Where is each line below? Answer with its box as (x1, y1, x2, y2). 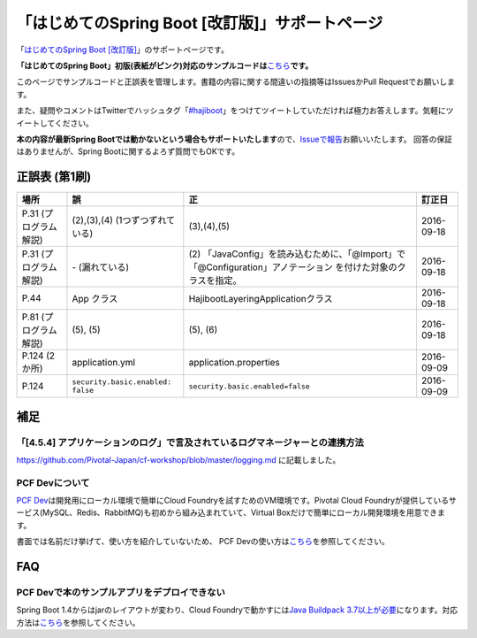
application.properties (188, 357, 280, 369)
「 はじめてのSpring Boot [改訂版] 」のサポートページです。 (16, 44, 230, 55)
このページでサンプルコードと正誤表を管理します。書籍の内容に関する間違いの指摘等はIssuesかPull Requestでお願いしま (16, 76, 455, 88)
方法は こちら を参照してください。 (16, 617, 140, 627)
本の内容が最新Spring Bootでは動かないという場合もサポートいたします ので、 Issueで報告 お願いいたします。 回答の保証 (16, 134, 452, 144)
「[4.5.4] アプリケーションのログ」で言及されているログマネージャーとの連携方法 (16, 436, 364, 449)
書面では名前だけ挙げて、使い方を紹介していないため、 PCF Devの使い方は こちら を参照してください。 (16, 536, 390, 547)
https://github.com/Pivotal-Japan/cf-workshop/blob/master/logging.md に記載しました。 (16, 454, 341, 465)
